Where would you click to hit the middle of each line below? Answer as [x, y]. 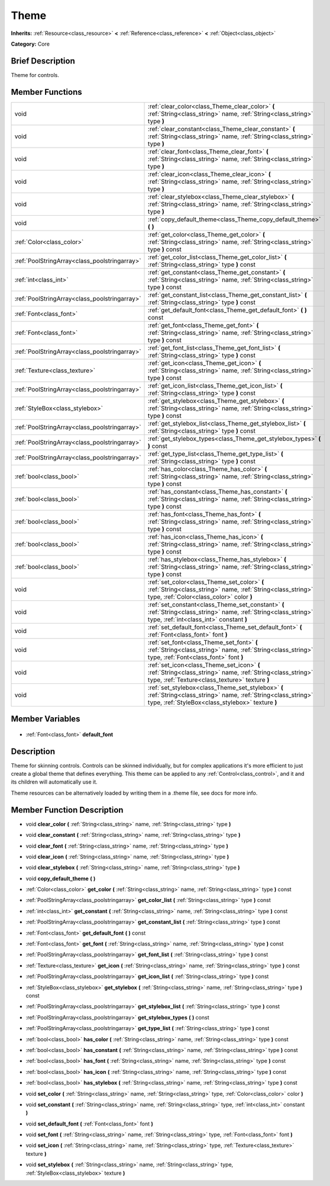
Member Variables [46, 719]
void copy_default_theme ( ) [61, 878]
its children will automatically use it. [54, 782]
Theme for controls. [35, 75]
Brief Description [43, 61]
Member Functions [46, 92]
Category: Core [30, 44]
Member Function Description [67, 810]
